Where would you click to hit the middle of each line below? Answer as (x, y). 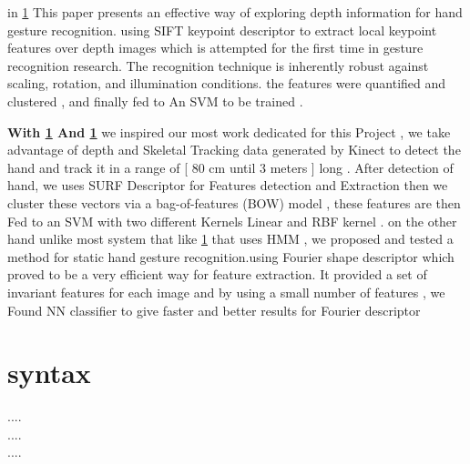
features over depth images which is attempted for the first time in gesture (215, 48)
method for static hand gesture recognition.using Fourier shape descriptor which (231, 256)
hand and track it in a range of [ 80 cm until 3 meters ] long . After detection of (230, 167)
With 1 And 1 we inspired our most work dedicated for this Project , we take (229, 131)
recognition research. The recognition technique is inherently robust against (218, 65)
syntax (49, 373)
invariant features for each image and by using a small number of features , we (226, 292)
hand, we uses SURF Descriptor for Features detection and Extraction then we (228, 185)
